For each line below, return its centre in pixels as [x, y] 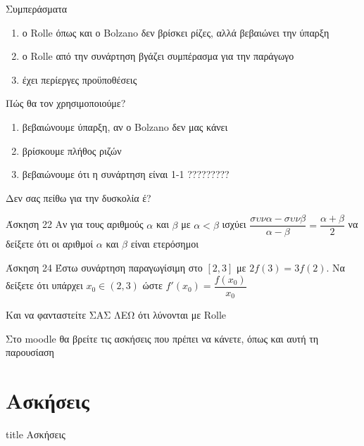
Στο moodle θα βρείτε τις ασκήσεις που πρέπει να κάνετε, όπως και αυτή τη [162, 338]
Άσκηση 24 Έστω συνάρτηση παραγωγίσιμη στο [104, 267]
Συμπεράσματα [37, 8]
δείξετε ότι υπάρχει [44, 285]
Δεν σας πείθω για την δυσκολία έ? [79, 197]
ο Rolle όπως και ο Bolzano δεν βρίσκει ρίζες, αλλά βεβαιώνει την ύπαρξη [176, 32]
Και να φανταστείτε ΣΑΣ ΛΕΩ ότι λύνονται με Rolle [116, 315]
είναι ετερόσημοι [164, 244]
